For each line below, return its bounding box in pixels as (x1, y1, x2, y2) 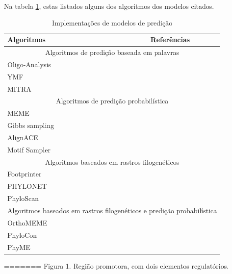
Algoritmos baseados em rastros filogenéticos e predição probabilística (7, 205, 217, 215)
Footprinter (7, 169, 42, 179)
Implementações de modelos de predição (52, 17, 173, 27)
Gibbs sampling (7, 120, 54, 130)
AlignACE (7, 132, 38, 142)
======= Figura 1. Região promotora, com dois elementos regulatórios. (4, 260, 229, 271)
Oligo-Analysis (7, 59, 51, 69)
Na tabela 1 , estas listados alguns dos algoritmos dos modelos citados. (4, 1, 214, 11)
